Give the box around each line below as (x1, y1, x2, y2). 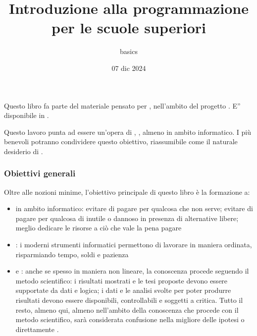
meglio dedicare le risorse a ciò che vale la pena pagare (15, 223, 182, 233)
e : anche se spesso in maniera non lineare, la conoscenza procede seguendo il (15, 266, 249, 276)
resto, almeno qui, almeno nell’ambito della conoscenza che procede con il (15, 304, 239, 315)
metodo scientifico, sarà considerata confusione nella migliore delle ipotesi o (15, 314, 245, 325)
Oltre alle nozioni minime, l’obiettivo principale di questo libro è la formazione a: (4, 186, 250, 197)
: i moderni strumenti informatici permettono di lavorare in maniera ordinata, (15, 239, 252, 250)
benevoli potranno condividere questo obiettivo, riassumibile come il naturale (4, 136, 238, 147)
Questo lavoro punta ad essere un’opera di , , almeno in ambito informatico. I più (4, 126, 251, 137)
